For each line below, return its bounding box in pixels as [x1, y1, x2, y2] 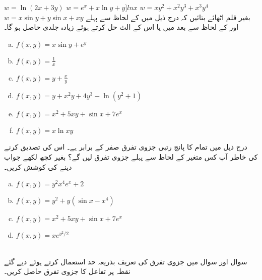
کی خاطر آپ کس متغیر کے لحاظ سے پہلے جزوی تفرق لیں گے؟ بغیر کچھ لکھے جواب [4, 152, 258, 162]
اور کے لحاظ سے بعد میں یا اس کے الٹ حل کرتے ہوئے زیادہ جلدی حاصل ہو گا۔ [4, 22, 239, 32]
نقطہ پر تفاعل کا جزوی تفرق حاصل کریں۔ [4, 266, 130, 276]
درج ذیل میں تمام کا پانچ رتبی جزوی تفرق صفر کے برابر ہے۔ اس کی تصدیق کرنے [4, 142, 247, 152]
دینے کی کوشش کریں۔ [4, 161, 72, 172]
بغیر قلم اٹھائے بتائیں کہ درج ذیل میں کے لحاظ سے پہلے [86, 12, 250, 22]
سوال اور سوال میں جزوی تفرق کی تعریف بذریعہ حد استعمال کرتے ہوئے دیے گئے [4, 256, 247, 266]
